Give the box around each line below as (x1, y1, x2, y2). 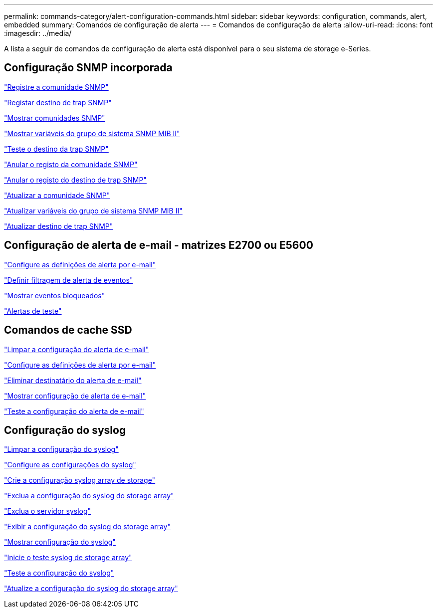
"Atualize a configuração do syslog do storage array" (4, 584, 178, 593)
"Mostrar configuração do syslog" (4, 538, 116, 547)
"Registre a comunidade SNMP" (4, 82, 109, 91)
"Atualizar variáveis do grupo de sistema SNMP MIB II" (4, 206, 183, 215)
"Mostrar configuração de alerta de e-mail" (4, 391, 146, 400)
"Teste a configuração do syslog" (4, 569, 114, 578)
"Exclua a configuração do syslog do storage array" (4, 491, 174, 500)
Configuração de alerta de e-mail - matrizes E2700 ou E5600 (4, 239, 313, 252)
